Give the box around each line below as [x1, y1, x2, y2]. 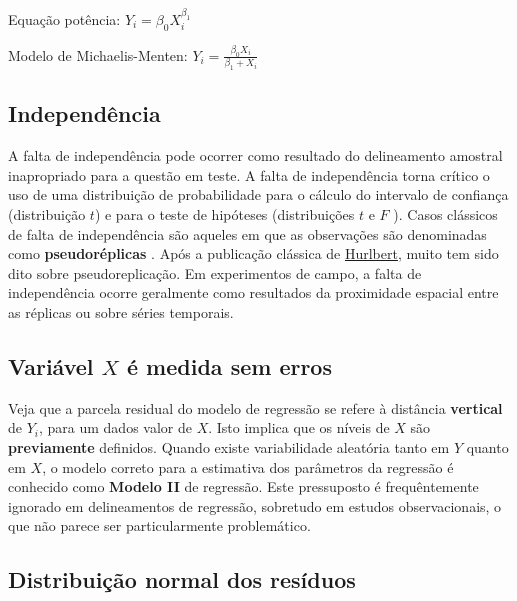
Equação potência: [8, 8, 121, 29]
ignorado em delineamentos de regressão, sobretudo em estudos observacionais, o [8, 495, 502, 516]
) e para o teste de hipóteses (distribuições [94, 204, 355, 225]
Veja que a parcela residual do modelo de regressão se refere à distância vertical [8, 397, 503, 418]
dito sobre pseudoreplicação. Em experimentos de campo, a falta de [8, 262, 422, 283]
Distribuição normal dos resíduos [8, 564, 356, 595]
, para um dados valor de [38, 417, 192, 438]
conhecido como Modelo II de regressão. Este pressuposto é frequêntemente [8, 476, 479, 497]
